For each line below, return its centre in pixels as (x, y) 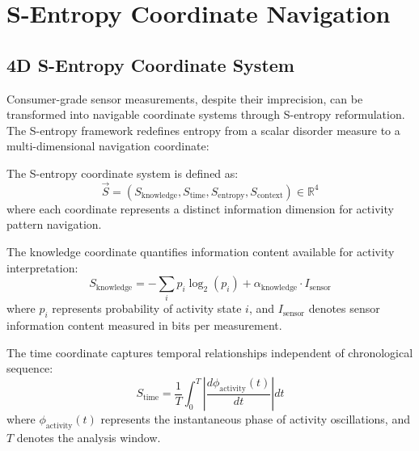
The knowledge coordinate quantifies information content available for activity (201, 251)
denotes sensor (344, 308)
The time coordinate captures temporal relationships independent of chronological (210, 352)
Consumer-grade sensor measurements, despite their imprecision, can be (185, 98)
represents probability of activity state (147, 308)
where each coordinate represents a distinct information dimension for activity (200, 208)
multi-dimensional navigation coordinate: (108, 146)
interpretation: (42, 267)
